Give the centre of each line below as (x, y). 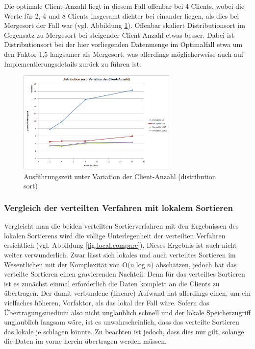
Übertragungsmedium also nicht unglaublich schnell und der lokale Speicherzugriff (127, 312)
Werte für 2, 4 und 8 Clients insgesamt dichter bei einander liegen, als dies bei (122, 15)
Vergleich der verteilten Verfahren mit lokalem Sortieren (118, 207)
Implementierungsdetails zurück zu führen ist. (73, 63)
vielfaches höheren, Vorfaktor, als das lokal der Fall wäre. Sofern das (107, 302)
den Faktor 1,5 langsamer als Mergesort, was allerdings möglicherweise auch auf (124, 54)
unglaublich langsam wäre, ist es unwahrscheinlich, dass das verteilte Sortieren (122, 322)
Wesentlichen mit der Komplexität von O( (67, 264)
